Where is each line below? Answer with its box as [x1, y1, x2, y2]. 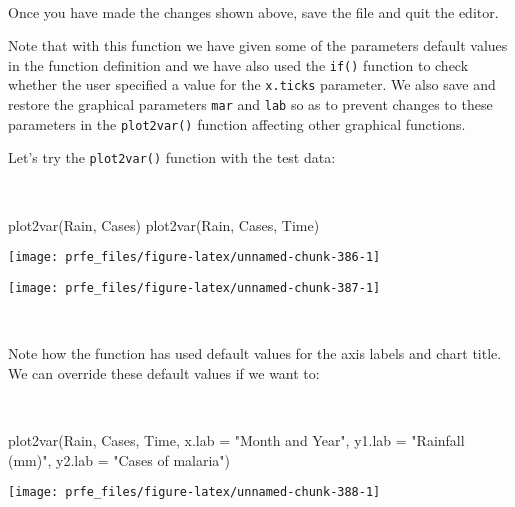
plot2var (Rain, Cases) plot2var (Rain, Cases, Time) [8, 214, 320, 235]
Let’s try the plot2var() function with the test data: [8, 147, 336, 168]
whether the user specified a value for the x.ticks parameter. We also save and [8, 74, 496, 95]
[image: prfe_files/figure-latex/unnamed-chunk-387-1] [8, 280, 381, 295]
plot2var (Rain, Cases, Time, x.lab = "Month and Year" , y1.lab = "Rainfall [8, 429, 465, 450]
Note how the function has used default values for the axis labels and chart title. [8, 343, 502, 364]
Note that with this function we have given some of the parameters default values [8, 35, 508, 56]
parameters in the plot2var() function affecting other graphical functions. [8, 113, 466, 134]
